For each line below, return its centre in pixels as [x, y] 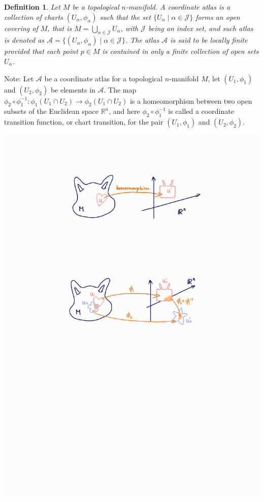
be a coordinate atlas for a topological [104, 78]
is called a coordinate [201, 111]
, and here [124, 111]
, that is [60, 28]
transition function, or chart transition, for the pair [84, 122]
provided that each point [41, 51]
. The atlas [142, 40]
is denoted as [24, 40]
